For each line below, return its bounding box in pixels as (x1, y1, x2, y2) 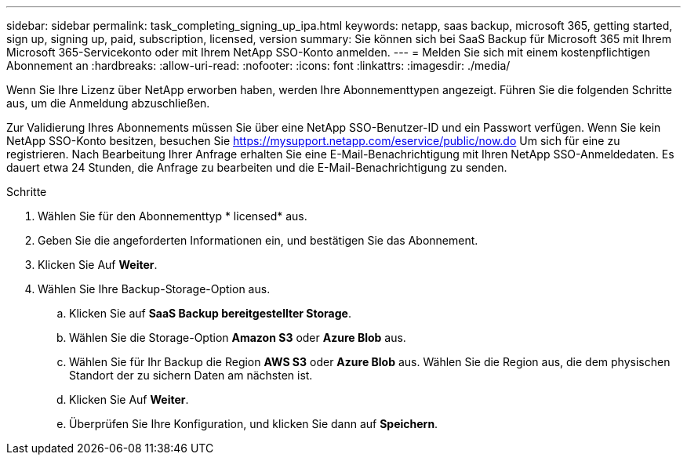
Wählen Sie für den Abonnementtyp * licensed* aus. (38, 209, 307, 223)
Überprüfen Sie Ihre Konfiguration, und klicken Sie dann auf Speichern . (69, 417, 438, 430)
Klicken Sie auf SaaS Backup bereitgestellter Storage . (69, 307, 351, 320)
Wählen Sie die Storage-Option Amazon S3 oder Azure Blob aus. (69, 331, 406, 344)
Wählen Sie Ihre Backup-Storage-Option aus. (38, 282, 271, 296)
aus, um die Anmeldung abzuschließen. (6, 96, 210, 110)
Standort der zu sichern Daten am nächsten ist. (69, 368, 313, 382)
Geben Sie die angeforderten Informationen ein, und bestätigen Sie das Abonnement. (38, 234, 478, 247)
